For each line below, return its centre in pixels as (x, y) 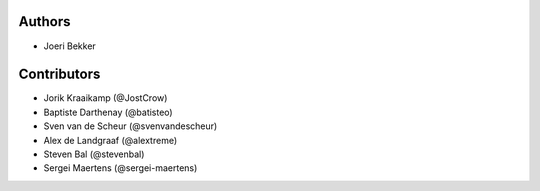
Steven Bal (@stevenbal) (94, 154)
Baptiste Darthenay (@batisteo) (108, 112)
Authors (44, 21)
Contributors (59, 74)
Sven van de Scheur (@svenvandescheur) (130, 126)
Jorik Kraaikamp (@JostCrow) (105, 98)
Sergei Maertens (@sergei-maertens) (120, 168)
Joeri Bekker (70, 46)
